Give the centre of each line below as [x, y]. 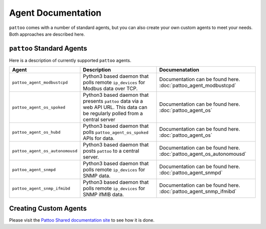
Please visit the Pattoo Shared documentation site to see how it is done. [82, 220]
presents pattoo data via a [113, 101]
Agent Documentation [55, 13]
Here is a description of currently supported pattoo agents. [70, 60]
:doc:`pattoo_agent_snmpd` [191, 173]
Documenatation [179, 70]
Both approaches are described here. [47, 34]
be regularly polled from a [113, 114]
